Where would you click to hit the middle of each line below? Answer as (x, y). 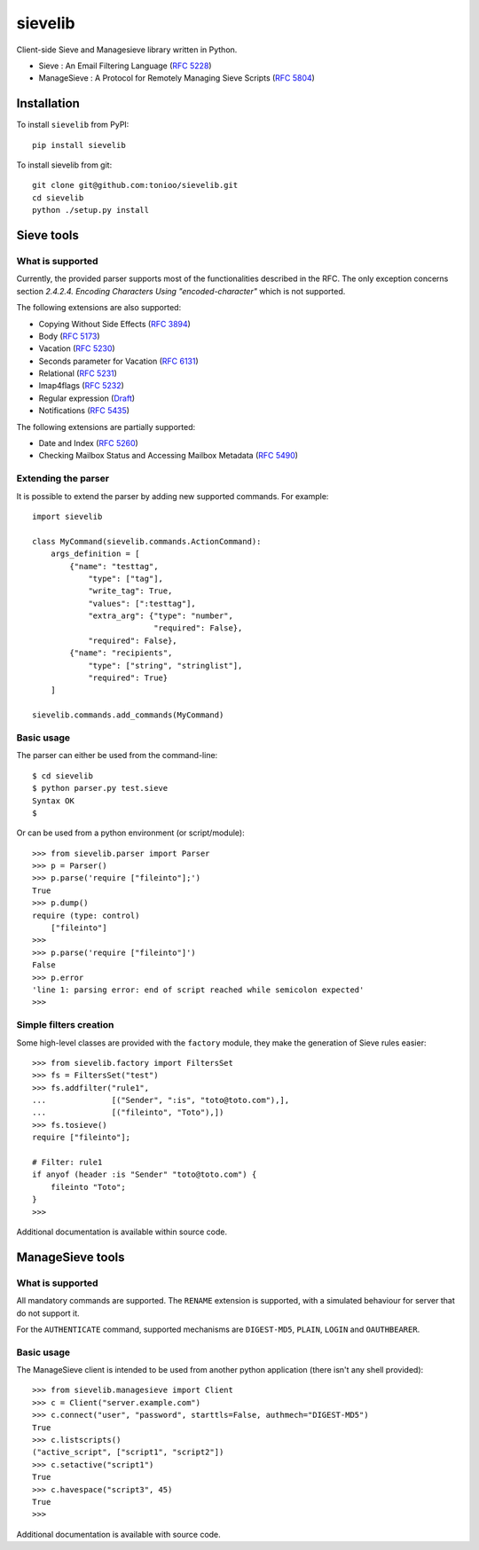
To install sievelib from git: (64, 165)
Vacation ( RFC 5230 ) (77, 348)
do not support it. (48, 1313)
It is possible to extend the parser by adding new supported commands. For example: (173, 496)
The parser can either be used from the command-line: (117, 755)
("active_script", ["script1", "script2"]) (128, 1452)
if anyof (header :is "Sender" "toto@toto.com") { (145, 1174)
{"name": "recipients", (121, 653)
